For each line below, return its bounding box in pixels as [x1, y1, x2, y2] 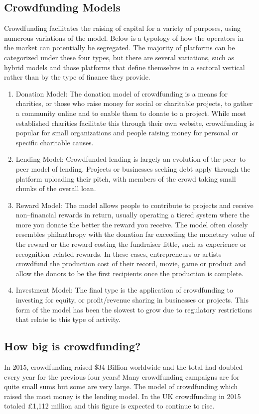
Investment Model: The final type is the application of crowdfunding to [15, 285, 233, 295]
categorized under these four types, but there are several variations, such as [4, 52, 234, 62]
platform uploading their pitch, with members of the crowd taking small [15, 173, 236, 184]
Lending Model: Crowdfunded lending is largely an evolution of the [15, 154, 221, 164]
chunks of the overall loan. [15, 183, 96, 194]
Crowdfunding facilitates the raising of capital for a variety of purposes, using [4, 23, 241, 33]
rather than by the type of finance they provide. [4, 72, 150, 82]
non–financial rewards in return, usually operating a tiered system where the [15, 209, 250, 220]
